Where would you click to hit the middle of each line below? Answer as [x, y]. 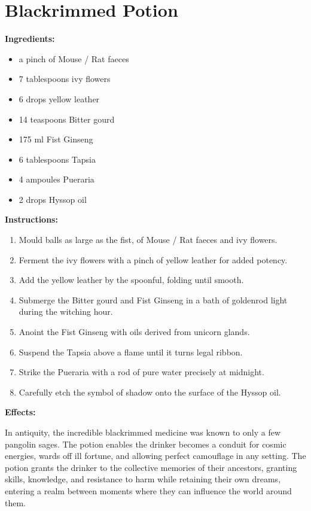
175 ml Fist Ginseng [56, 139]
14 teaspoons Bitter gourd [67, 119]
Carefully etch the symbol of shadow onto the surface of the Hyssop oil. [150, 392]
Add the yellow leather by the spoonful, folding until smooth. [131, 280]
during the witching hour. [66, 311]
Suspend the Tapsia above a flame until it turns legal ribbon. [131, 352]
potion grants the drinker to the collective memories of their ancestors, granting [151, 467]
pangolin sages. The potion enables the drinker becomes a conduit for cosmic [146, 444]
